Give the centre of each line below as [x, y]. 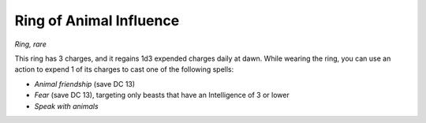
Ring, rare [30, 44]
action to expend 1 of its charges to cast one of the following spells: [124, 69]
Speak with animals [66, 106]
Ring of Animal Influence [97, 20]
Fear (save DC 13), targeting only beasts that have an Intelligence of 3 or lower [162, 95]
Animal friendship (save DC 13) [85, 84]
